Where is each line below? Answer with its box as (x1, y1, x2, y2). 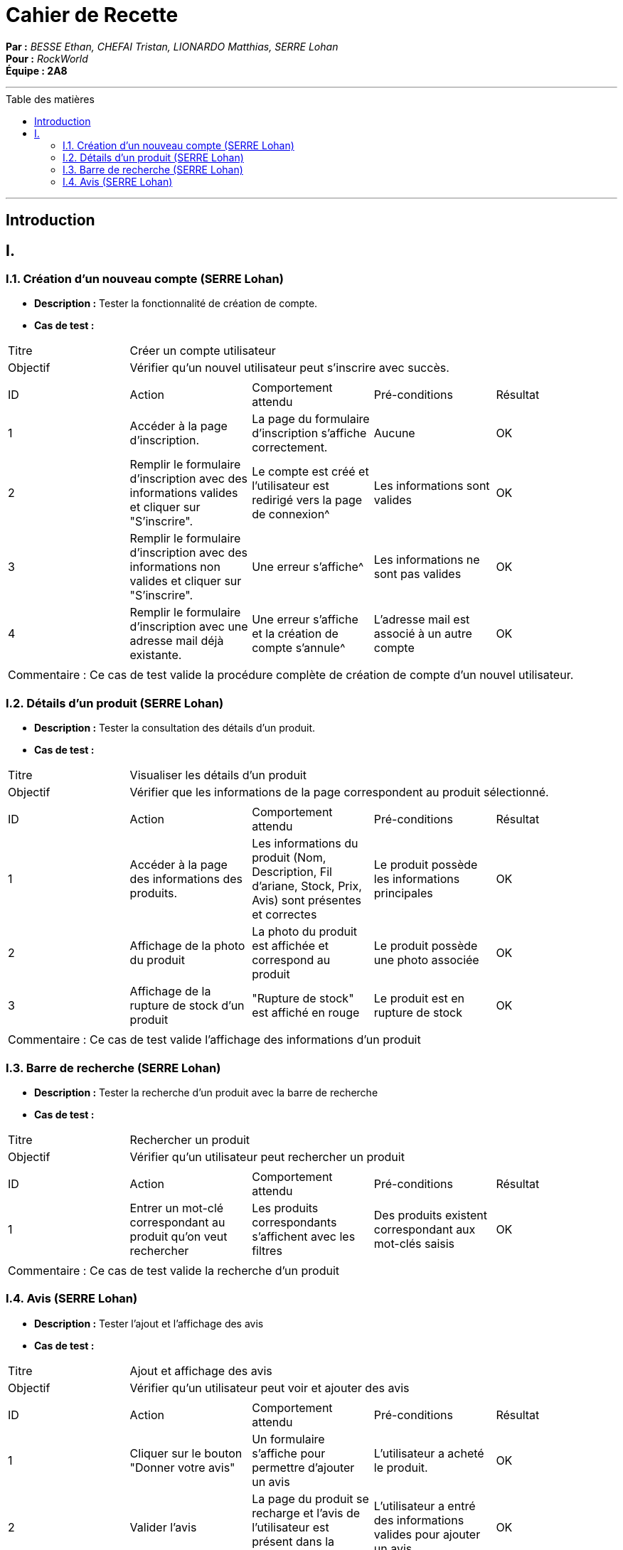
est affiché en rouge (252, 1005, 360, 1020)
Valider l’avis (129, 1519, 197, 1534)
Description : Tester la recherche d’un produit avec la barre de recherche (34, 1086, 378, 1099)
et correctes (252, 907, 317, 922)
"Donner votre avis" (129, 1460, 235, 1475)
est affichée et (252, 939, 329, 953)
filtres (252, 1243, 282, 1258)
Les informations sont (373, 479, 490, 493)
